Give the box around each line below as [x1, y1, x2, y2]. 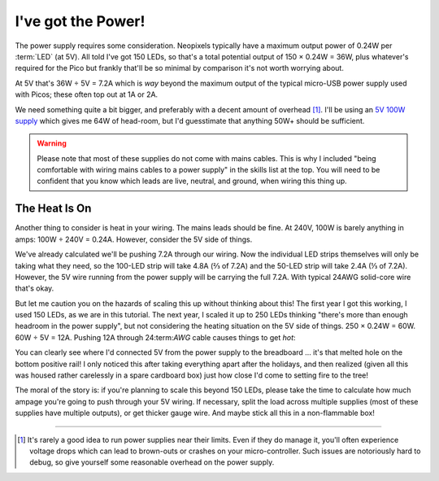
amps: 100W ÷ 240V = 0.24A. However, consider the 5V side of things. [15, 234, 253, 244]
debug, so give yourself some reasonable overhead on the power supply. [29, 457, 275, 467]
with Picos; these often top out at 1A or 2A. [15, 90, 159, 99]
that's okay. [15, 283, 54, 293]
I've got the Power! [15, 12, 146, 30]
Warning [37, 138, 67, 148]
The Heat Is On [15, 202, 92, 216]
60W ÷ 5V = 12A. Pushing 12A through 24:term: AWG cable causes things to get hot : [15, 332, 296, 342]
